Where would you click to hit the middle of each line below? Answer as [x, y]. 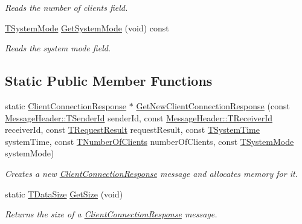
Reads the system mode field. [58, 48]
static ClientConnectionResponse [66, 105]
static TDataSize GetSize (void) [64, 194]
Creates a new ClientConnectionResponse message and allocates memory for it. [151, 173]
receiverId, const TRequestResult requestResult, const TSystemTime [132, 130]
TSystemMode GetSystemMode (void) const [87, 27]
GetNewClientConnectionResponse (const [213, 105]
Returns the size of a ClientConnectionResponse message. [111, 214]
